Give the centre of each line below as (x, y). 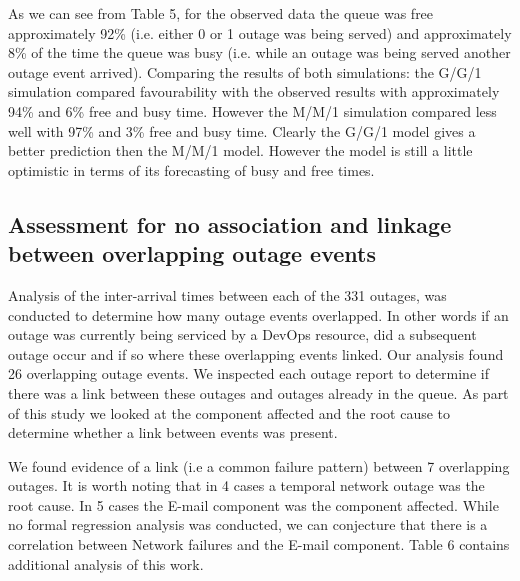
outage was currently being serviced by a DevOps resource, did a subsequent (242, 334)
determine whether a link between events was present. (173, 432)
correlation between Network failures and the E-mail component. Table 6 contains (259, 544)
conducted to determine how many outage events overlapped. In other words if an (258, 314)
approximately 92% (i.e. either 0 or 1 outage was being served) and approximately (260, 32)
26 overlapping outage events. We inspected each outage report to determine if (248, 373)
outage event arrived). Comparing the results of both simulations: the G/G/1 (245, 71)
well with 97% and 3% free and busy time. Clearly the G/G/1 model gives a (242, 130)
